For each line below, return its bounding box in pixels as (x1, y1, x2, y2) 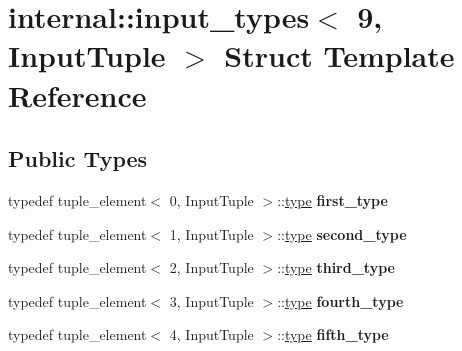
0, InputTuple (169, 189, 254, 210)
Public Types (8, 143, 148, 174)
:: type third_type (277, 257, 395, 278)
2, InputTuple (169, 257, 254, 278)
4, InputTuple (169, 324, 254, 345)
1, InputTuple (169, 223, 254, 244)
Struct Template (224, 35, 455, 76)
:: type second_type (277, 223, 407, 244)
